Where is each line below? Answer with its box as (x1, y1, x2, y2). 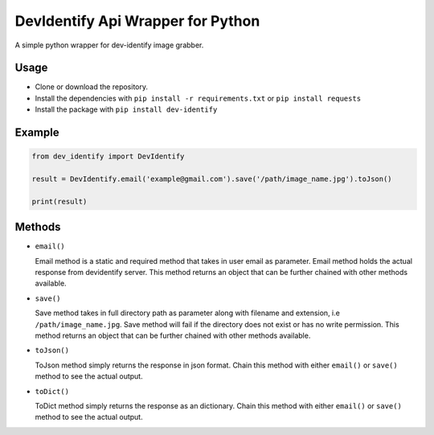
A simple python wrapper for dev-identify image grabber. (14, 40, 204, 50)
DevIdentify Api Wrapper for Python (14, 12, 260, 30)
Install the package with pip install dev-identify (35, 105, 218, 114)
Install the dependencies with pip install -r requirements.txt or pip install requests (35, 93, 362, 103)
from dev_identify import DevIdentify (31, 152, 185, 161)
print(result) (31, 197, 88, 206)
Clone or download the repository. (35, 82, 149, 92)
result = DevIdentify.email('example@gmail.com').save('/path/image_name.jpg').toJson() (31, 174, 393, 184)
